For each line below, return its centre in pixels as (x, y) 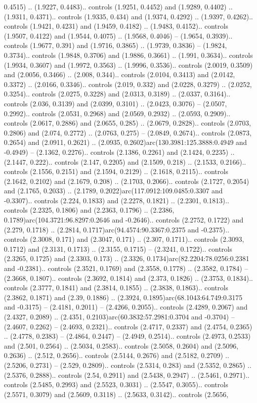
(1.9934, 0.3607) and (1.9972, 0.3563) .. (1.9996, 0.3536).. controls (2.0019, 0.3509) (128, 65)
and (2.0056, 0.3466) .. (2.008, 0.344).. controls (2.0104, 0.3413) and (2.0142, (120, 74)
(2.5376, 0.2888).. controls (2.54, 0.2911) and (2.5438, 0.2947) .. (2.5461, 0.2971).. (127, 375)
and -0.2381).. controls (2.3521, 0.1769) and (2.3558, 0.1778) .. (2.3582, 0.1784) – (126, 268)
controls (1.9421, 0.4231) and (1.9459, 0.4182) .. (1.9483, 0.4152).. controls (116, 26)
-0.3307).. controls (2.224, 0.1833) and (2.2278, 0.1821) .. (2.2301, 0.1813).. (117, 200)
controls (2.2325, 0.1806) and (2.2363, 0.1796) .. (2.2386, (89, 210)
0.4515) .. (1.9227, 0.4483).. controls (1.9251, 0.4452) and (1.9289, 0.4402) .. (118, 6)
